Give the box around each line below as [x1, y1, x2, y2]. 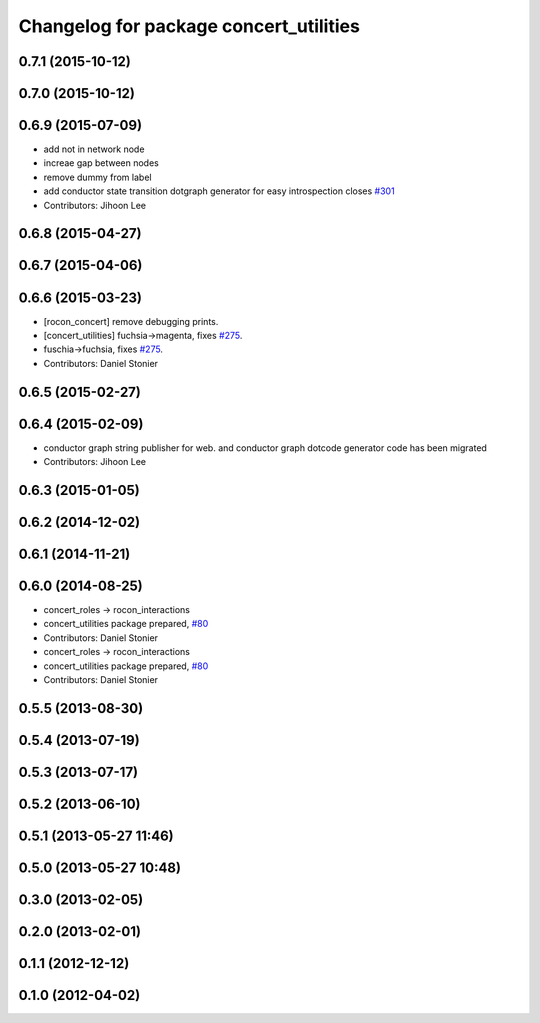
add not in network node [43, 143, 145, 155]
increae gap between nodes [43, 157, 159, 169]
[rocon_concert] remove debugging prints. [43, 315, 219, 327]
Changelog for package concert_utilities [18, 15, 360, 37]
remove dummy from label [43, 171, 152, 183]
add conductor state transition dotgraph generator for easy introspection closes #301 [43, 185, 395, 197]
